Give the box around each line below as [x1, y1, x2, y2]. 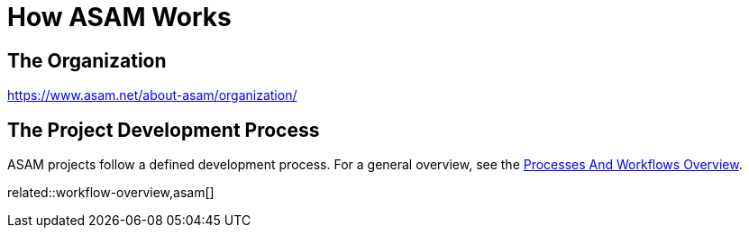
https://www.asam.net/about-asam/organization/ [7, 87, 297, 104]
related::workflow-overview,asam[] [7, 185, 215, 201]
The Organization [7, 49, 167, 72]
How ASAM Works [7, 2, 232, 32]
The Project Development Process [7, 118, 320, 141]
